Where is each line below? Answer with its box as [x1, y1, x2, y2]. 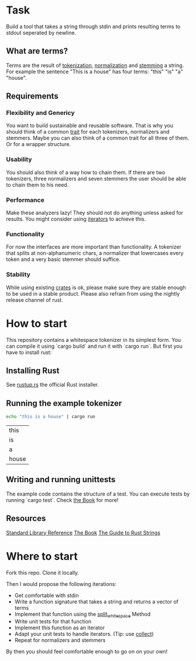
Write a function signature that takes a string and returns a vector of [14, 598, 178, 605]
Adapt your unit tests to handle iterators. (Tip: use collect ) [14, 631, 154, 638]
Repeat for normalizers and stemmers [14, 637, 106, 644]
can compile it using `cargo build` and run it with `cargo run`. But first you [6, 343, 183, 350]
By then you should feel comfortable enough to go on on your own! [6, 648, 168, 655]
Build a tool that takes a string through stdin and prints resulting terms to [6, 23, 181, 30]
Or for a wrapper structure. [6, 141, 71, 148]
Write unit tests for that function [14, 618, 92, 625]
